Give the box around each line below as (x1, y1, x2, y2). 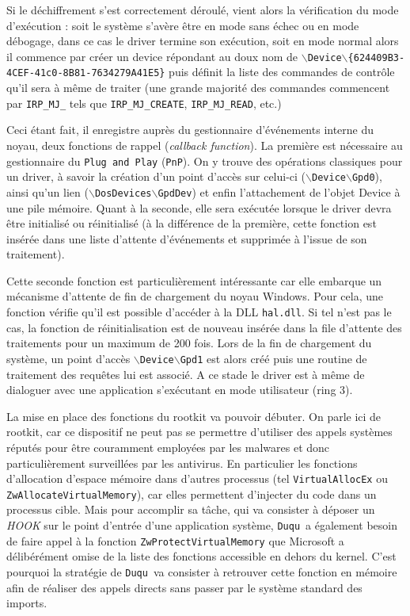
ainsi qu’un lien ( (6, 183, 89, 200)
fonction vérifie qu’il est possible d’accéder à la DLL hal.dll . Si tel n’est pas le (6, 304, 392, 320)
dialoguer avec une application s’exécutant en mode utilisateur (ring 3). (6, 381, 353, 398)
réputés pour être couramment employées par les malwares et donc (6, 438, 330, 455)
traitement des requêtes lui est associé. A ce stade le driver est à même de (6, 365, 365, 382)
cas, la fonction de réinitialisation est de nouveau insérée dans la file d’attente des (6, 319, 402, 335)
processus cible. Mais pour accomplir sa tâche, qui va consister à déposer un (6, 501, 375, 518)
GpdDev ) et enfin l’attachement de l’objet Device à (158, 183, 401, 200)
